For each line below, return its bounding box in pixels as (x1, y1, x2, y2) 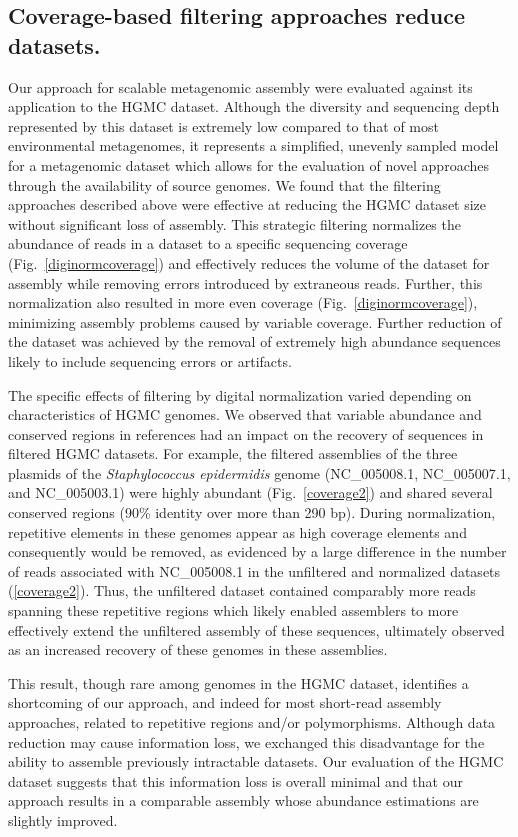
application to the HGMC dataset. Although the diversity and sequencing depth (8, 96, 500, 117)
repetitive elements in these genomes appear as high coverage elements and (8, 521, 467, 542)
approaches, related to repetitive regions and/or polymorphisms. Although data (8, 712, 496, 732)
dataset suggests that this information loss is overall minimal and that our (8, 770, 463, 791)
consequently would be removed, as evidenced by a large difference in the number (8, 541, 507, 562)
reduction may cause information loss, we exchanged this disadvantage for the (8, 731, 485, 752)
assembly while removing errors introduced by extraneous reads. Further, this (8, 272, 483, 293)
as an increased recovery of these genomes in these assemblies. (8, 639, 388, 660)
